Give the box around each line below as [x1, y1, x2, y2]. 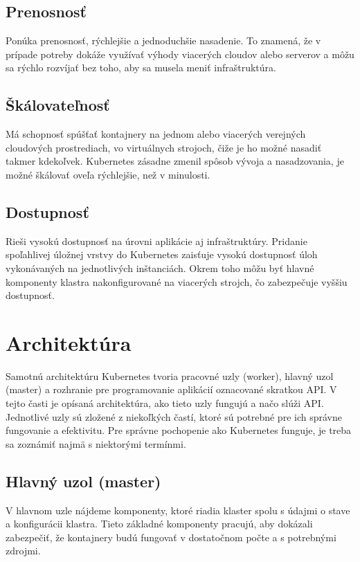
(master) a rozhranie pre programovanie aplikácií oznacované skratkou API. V [6, 382, 337, 397]
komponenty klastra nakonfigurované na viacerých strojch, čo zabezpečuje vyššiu [6, 274, 348, 289]
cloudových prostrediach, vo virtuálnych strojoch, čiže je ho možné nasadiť [6, 140, 322, 154]
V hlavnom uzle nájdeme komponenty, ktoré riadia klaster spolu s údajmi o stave [6, 502, 350, 517]
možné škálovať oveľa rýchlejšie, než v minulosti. [6, 167, 210, 181]
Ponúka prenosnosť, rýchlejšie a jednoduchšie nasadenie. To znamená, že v [6, 33, 321, 48]
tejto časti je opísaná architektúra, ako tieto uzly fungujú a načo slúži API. [6, 396, 324, 410]
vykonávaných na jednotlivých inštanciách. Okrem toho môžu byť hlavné [6, 260, 314, 275]
